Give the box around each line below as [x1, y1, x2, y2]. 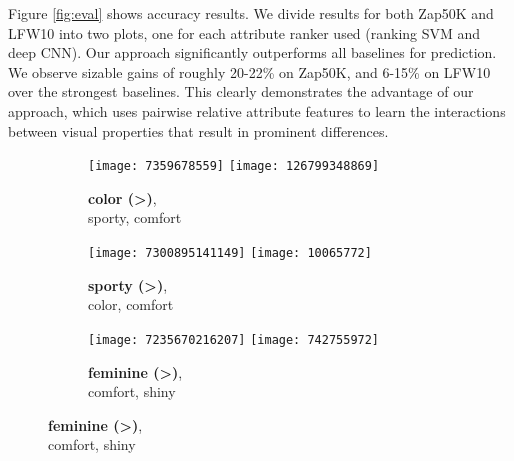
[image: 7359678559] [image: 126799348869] [88, 159, 380, 174]
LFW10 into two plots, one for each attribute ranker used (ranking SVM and [8, 22, 481, 43]
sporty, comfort [88, 207, 182, 228]
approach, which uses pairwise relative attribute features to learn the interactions [8, 100, 506, 121]
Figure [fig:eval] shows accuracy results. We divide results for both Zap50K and [8, 3, 494, 23]
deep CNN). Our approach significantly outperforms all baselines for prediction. [8, 42, 497, 63]
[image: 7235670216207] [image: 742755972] [88, 332, 380, 347]
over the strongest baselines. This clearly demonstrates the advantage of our [8, 81, 474, 102]
